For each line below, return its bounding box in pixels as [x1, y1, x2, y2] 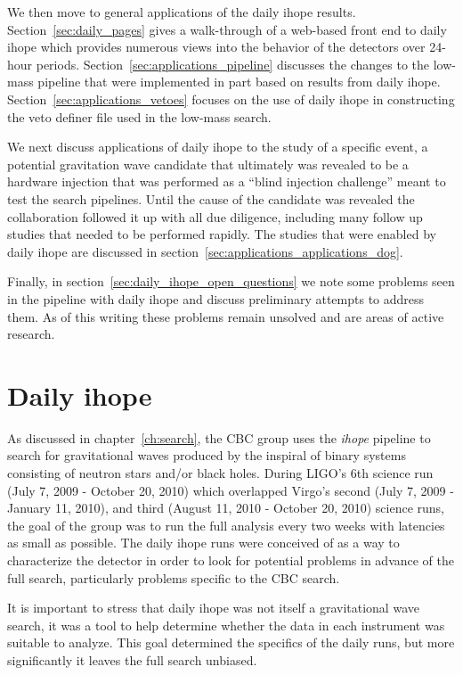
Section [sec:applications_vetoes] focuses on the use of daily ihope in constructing [7, 89, 455, 108]
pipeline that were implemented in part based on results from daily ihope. [37, 72, 441, 91]
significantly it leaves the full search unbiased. [7, 650, 257, 669]
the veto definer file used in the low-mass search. [7, 107, 272, 126]
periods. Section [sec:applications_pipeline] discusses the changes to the [36, 54, 429, 73]
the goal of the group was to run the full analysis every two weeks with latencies [7, 515, 445, 534]
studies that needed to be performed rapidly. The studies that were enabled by [7, 225, 436, 243]
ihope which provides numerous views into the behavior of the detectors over [7, 37, 426, 56]
